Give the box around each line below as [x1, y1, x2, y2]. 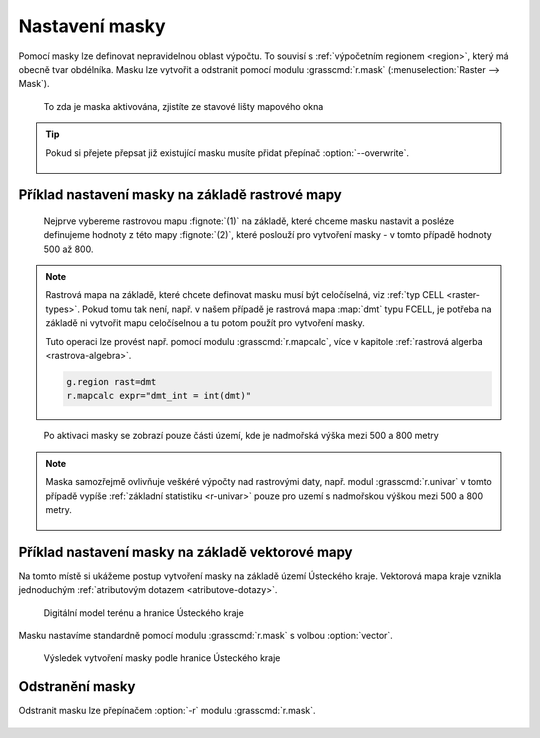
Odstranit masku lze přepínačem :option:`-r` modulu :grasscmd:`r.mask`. [18, 705, 316, 717]
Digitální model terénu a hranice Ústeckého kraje [43, 606, 244, 619]
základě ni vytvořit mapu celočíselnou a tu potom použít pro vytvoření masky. [45, 317, 365, 329]
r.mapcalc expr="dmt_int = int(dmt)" [66, 390, 252, 402]
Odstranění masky [18, 678, 136, 695]
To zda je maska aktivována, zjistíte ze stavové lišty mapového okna [43, 100, 324, 112]
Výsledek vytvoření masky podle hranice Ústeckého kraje [43, 652, 281, 664]
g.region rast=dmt [66, 376, 157, 388]
